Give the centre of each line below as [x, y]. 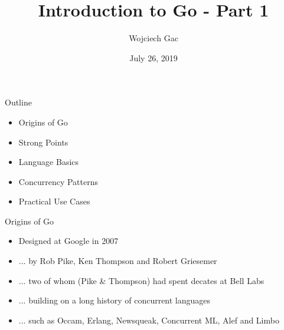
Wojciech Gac [154, 38]
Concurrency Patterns [58, 181]
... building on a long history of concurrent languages [115, 300]
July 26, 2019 [154, 57]
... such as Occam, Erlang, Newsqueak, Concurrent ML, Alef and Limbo [149, 320]
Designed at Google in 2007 [68, 241]
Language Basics [49, 162]
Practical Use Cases [54, 201]
